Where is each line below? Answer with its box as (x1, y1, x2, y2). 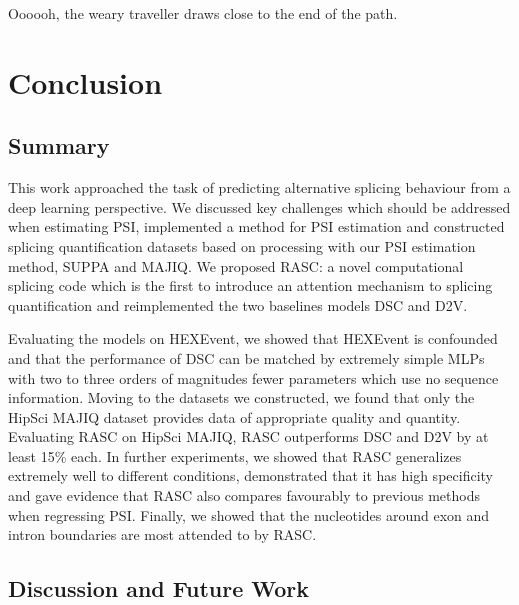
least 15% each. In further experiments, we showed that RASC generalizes (8, 445, 462, 466)
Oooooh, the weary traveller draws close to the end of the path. (8, 3, 398, 23)
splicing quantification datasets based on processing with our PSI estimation (8, 235, 476, 256)
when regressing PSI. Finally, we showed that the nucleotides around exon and (8, 504, 490, 525)
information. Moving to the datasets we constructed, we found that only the (8, 387, 475, 408)
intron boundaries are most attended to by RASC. (8, 524, 317, 545)
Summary (8, 130, 110, 161)
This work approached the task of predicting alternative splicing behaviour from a (8, 177, 511, 198)
